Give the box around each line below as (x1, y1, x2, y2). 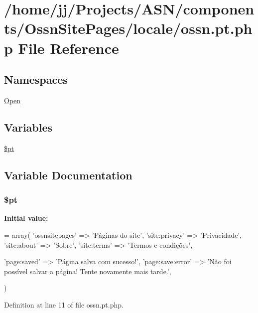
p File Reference (4, 37, 119, 58)
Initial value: (4, 213, 48, 223)
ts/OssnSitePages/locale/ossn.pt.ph (4, 18, 253, 38)
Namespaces (4, 72, 68, 87)
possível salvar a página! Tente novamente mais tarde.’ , (4, 266, 171, 276)
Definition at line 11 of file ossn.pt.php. (4, 299, 124, 310)
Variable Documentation (4, 167, 132, 182)
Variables (4, 119, 53, 135)
